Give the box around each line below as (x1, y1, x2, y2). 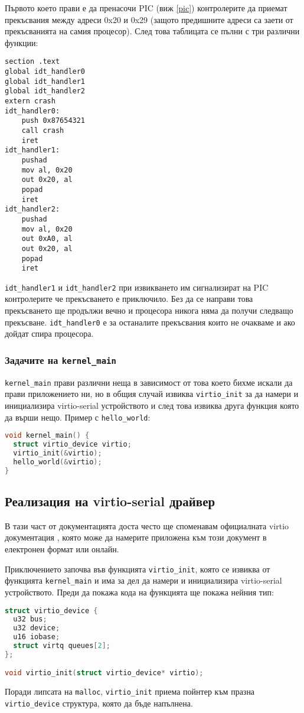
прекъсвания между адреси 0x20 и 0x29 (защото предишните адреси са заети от (5, 13, 293, 25)
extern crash (5, 97, 55, 105)
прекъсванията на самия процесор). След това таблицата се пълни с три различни (5, 25, 300, 37)
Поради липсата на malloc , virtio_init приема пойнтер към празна (5, 685, 255, 698)
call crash (21, 126, 64, 135)
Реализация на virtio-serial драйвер (5, 492, 215, 510)
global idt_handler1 (5, 77, 86, 86)
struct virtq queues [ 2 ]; (13, 642, 111, 650)
